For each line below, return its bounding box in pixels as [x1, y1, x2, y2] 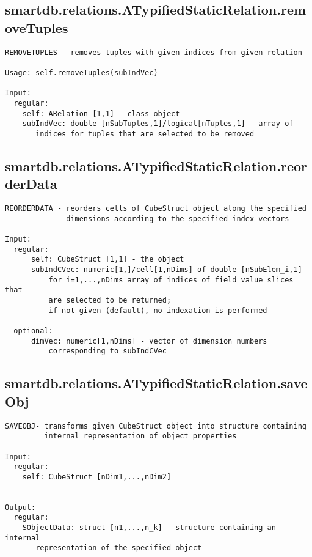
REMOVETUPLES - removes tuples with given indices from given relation [5, 48, 302, 57]
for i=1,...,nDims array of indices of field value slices [48, 275, 294, 284]
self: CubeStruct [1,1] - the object [31, 255, 184, 264]
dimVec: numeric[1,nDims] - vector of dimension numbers [31, 336, 267, 345]
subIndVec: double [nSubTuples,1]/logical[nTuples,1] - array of [22, 119, 294, 128]
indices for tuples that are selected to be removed [35, 129, 255, 138]
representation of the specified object [35, 544, 202, 553]
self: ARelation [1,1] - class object [22, 109, 180, 118]
